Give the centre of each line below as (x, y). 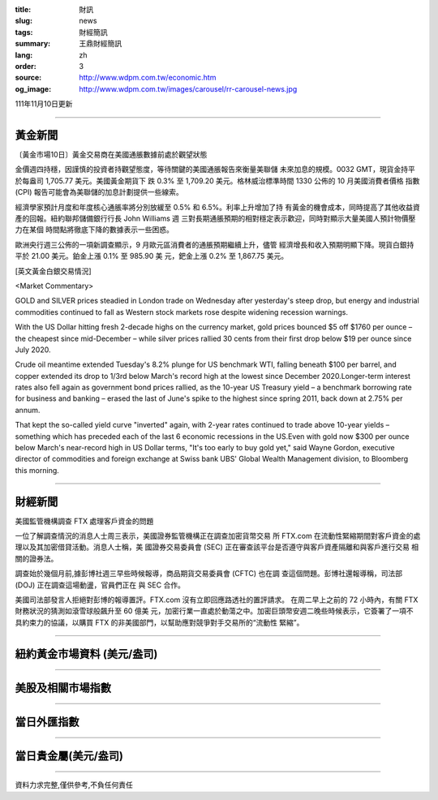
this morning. (37, 470)
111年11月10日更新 (44, 104)
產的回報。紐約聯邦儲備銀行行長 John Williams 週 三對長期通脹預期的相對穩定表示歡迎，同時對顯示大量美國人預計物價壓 (215, 218)
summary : (33, 44)
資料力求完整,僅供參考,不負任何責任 (74, 785)
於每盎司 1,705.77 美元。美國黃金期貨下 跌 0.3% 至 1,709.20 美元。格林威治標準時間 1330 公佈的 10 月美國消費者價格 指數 (217, 181)
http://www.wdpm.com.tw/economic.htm (148, 78)
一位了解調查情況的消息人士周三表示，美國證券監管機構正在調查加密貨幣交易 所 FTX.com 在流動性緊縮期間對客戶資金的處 (218, 536)
